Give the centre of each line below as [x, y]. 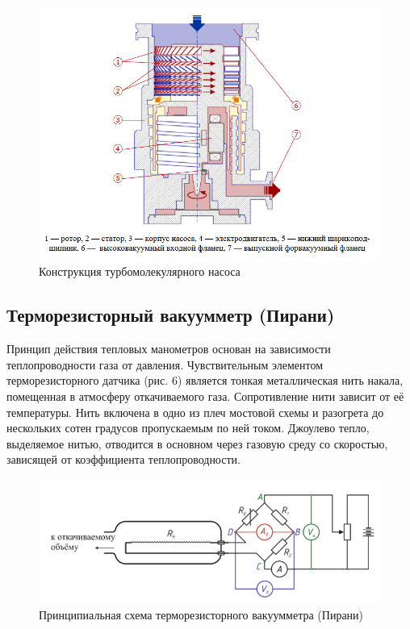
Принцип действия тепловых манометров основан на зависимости [169, 349]
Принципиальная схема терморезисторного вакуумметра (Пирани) [201, 614]
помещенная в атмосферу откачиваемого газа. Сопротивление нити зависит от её [205, 396]
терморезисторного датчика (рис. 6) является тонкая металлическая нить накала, [205, 380]
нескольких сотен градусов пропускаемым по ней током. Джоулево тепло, [188, 428]
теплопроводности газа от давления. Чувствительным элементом [165, 364]
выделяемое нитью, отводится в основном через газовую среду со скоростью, [197, 443]
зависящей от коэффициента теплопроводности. [123, 459]
